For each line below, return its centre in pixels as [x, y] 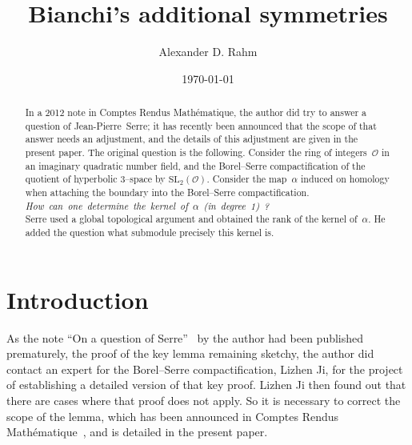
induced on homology [345, 179]
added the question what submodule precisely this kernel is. [150, 233]
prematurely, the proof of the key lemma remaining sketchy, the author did [190, 353]
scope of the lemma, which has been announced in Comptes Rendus [173, 416]
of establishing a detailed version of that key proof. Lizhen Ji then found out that [206, 385]
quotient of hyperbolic [71, 179]
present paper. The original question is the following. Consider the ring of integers [196, 152]
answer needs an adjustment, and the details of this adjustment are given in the [192, 139]
